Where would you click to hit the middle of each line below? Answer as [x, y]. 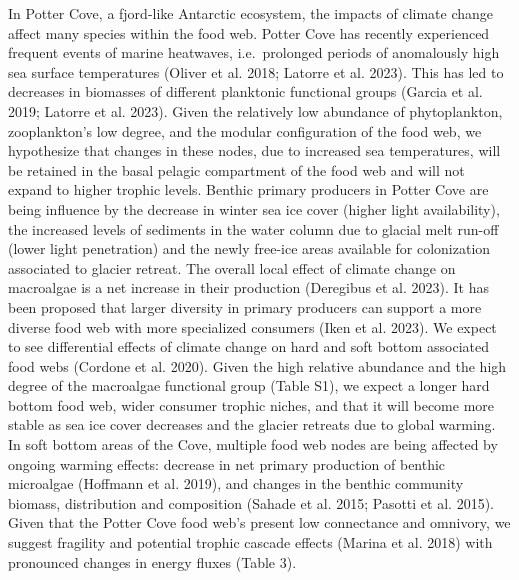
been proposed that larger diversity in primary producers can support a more [245, 306]
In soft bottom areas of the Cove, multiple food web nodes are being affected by [253, 444]
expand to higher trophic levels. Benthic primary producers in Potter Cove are [248, 189]
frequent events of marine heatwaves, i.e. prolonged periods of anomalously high [254, 52]
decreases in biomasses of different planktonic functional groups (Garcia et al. [245, 91]
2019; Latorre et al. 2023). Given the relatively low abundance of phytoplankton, [255, 110]
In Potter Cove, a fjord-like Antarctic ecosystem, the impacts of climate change [251, 13]
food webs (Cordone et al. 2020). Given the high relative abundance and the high [257, 365]
